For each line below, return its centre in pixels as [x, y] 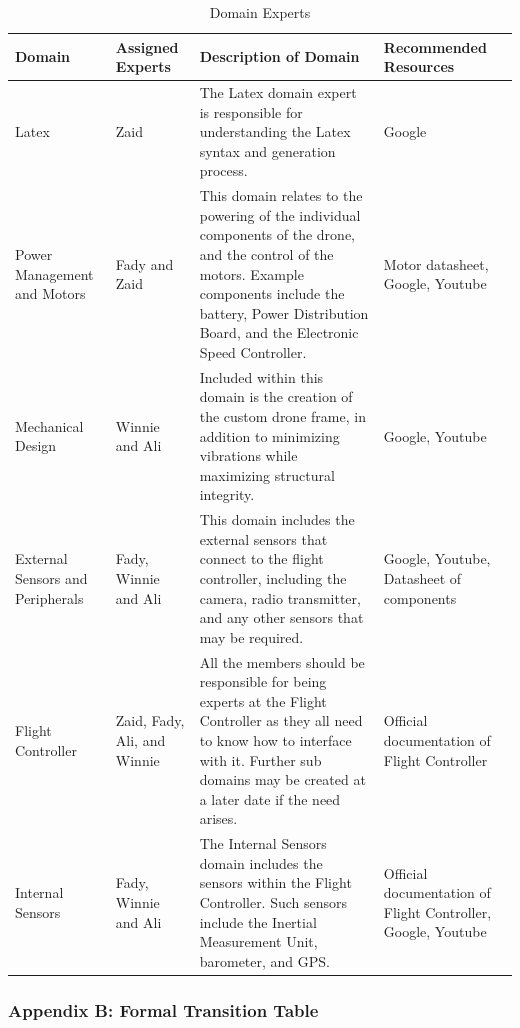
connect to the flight [261, 558]
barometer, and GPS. [264, 960]
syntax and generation [267, 150]
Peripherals [49, 597]
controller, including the [273, 578]
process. [223, 170]
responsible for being [263, 681]
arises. [218, 818]
